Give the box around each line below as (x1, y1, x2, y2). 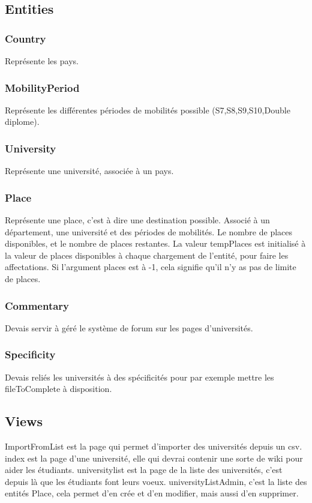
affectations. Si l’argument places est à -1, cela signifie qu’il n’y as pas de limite (5, 261, 296, 273)
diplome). (5, 115, 40, 128)
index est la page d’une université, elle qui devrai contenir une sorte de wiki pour (5, 451, 303, 464)
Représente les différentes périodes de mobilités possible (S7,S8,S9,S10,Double (5, 103, 290, 116)
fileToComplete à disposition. (5, 382, 112, 395)
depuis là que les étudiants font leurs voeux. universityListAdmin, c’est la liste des (5, 475, 307, 487)
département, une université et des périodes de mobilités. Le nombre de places (5, 225, 293, 238)
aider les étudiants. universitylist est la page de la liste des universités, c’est (5, 463, 283, 476)
